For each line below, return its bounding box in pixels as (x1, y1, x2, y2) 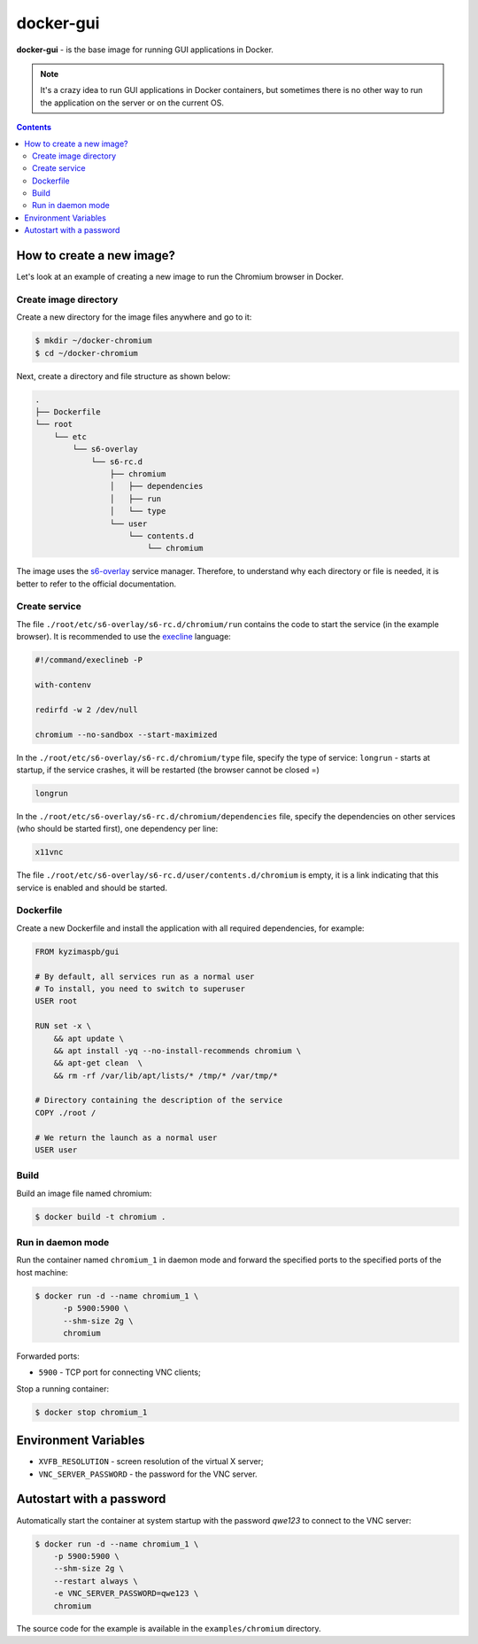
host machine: (16, 1267, 68, 1277)
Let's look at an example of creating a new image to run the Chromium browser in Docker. (16, 271, 344, 283)
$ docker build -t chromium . (35, 1212, 166, 1221)
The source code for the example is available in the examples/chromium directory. (16, 1624, 322, 1634)
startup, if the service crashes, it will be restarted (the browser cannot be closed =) (16, 764, 320, 775)
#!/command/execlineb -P (35, 655, 143, 665)
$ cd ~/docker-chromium (35, 348, 139, 358)
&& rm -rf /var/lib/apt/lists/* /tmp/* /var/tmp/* (53, 1070, 278, 1081)
